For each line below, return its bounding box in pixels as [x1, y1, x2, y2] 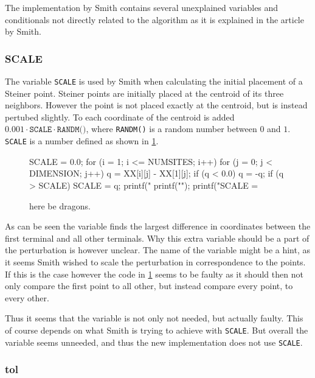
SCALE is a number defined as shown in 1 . [5, 135, 159, 147]
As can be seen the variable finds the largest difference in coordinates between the [5, 220, 311, 233]
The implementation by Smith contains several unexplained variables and [5, 1, 279, 13]
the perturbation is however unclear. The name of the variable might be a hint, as [5, 243, 311, 256]
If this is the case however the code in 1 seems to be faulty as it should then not [5, 267, 303, 280]
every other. [5, 291, 49, 304]
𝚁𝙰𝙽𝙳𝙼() [57, 125, 86, 135]
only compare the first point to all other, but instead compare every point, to [5, 279, 293, 292]
